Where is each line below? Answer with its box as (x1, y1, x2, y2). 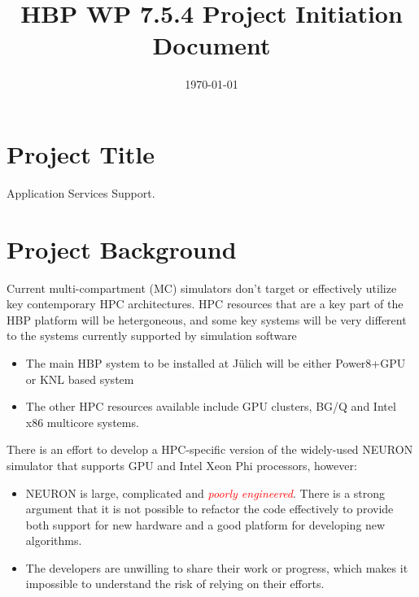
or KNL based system (25, 370, 134, 387)
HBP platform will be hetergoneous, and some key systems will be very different (7, 311, 407, 328)
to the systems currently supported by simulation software (7, 327, 297, 344)
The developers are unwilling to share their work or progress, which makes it (25, 559, 408, 576)
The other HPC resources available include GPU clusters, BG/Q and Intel (25, 398, 396, 415)
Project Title (7, 137, 155, 170)
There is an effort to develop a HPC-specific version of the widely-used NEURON (7, 441, 413, 458)
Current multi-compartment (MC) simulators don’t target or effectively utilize (7, 279, 397, 296)
